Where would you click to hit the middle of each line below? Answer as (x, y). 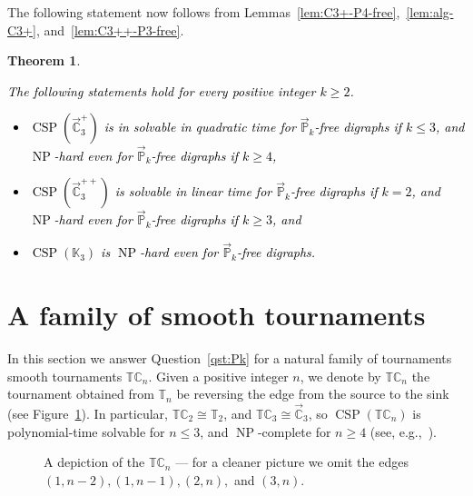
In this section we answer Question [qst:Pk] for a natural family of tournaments (230, 357)
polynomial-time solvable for (86, 431)
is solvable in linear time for (193, 191)
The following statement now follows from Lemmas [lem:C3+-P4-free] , (204, 12)
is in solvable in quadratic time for (200, 127)
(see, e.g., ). (404, 431)
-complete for (294, 431)
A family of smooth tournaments (217, 314)
